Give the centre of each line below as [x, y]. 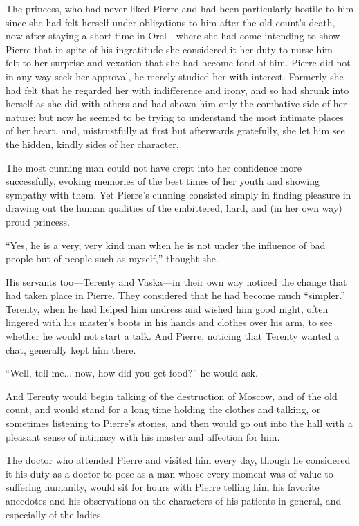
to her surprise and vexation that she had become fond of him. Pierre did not [186, 63]
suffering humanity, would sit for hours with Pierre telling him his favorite [163, 487]
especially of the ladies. [55, 514]
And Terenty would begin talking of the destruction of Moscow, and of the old [172, 396]
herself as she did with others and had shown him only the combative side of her [176, 103]
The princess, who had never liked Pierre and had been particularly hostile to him [180, 8]
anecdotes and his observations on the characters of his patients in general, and [174, 500]
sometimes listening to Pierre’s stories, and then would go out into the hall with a [179, 423]
